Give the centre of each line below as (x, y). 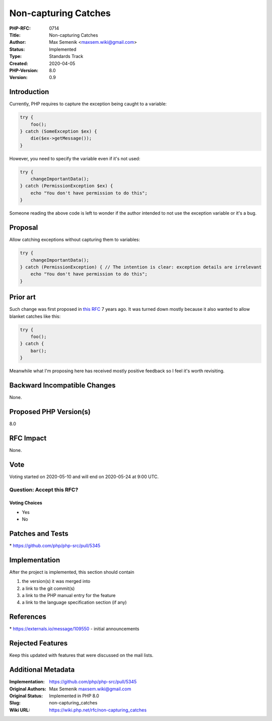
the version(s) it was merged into (56, 581)
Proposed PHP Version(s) (50, 411)
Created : (19, 63)
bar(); (39, 351)
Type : (16, 56)
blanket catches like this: (35, 316)
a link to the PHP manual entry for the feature (69, 596)
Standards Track (66, 56)
